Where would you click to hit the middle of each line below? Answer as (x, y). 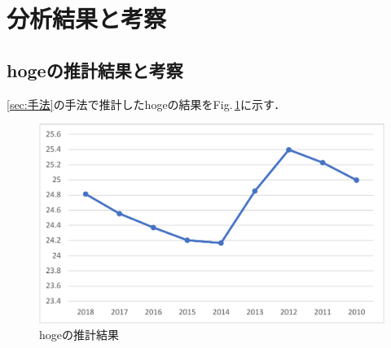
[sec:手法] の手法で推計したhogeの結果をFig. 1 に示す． (146, 104)
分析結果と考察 (87, 18)
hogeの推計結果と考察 (95, 70)
